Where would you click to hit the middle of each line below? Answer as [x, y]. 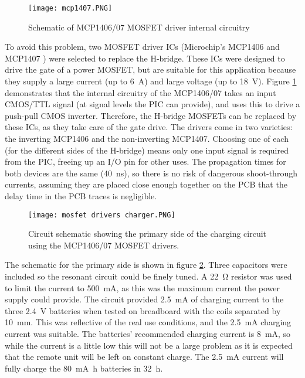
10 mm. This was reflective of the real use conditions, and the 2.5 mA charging [148, 322]
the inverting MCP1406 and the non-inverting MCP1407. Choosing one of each [147, 138]
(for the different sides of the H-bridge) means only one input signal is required [147, 150]
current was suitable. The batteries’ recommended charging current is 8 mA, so [148, 333]
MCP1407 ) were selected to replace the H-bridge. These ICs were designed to [145, 58]
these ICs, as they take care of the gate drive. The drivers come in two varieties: [149, 127]
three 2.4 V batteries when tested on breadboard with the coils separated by [143, 310]
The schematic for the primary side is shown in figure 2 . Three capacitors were [146, 265]
